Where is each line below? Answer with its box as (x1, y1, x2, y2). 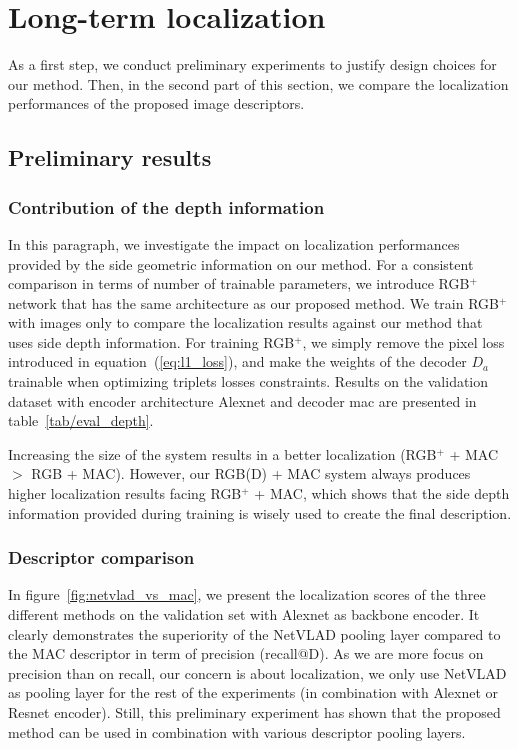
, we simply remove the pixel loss (302, 331, 505, 352)
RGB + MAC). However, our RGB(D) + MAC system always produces (31, 463, 471, 484)
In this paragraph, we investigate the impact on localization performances (8, 233, 460, 254)
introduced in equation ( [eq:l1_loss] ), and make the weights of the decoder (8, 351, 467, 372)
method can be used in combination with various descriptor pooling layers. (8, 721, 466, 742)
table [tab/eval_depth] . (8, 410, 154, 431)
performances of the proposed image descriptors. (8, 93, 305, 114)
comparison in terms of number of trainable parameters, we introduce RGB (8, 273, 470, 294)
